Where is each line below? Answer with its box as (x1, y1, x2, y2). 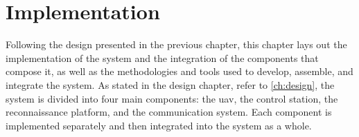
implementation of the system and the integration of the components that (6, 50, 319, 65)
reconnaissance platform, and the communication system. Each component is (6, 105, 332, 119)
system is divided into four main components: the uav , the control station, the (6, 91, 338, 105)
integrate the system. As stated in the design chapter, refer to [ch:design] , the (6, 77, 335, 92)
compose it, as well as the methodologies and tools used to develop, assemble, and (6, 64, 353, 78)
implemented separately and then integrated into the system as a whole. (6, 118, 312, 132)
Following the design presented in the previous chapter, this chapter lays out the (6, 37, 347, 52)
